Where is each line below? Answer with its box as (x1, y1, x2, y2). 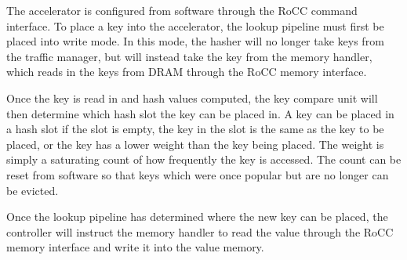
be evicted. (6, 182, 59, 198)
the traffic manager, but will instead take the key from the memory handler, (6, 48, 372, 64)
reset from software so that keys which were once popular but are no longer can (6, 166, 389, 182)
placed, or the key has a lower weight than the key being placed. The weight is (6, 135, 384, 152)
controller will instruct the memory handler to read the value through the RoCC (6, 223, 394, 240)
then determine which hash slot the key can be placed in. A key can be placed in (6, 105, 394, 121)
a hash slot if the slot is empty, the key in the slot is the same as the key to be (6, 121, 384, 137)
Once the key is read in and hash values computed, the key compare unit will (6, 89, 378, 106)
